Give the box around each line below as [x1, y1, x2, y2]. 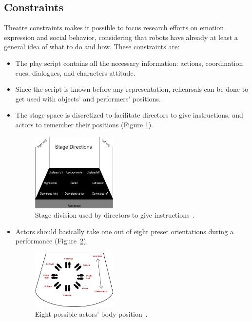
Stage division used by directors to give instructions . [35, 210, 195, 220]
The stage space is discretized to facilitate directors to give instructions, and [15, 110, 243, 120]
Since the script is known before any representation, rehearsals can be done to [15, 84, 249, 94]
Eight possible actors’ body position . [35, 309, 148, 319]
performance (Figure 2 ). [15, 236, 88, 246]
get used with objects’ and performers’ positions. [15, 93, 161, 103]
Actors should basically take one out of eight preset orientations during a [15, 226, 233, 236]
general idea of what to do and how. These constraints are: [4, 41, 180, 52]
